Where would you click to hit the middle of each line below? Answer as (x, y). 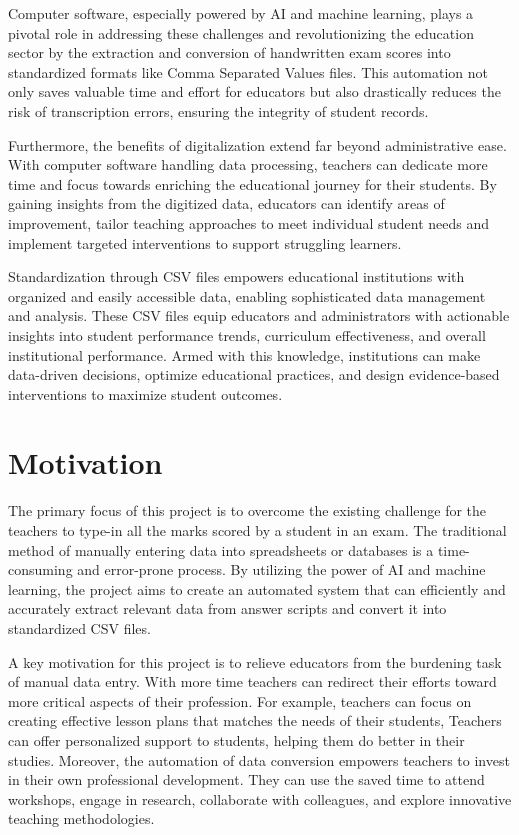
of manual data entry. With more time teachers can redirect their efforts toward (252, 681)
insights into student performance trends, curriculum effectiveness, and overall (247, 334)
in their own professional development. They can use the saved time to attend (246, 779)
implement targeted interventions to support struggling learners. (205, 242)
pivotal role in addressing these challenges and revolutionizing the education (241, 32)
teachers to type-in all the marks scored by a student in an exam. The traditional (257, 530)
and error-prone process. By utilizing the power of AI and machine (281, 569)
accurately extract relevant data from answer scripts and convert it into (227, 608)
